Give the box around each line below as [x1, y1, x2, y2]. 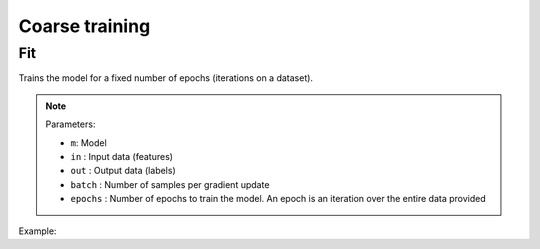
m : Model [70, 136, 107, 149]
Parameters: [45, 118, 96, 130]
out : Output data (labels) [70, 165, 176, 177]
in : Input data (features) [70, 150, 174, 162]
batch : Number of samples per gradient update [70, 178, 270, 190]
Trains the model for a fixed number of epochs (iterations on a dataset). [18, 72, 314, 84]
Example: [18, 225, 57, 237]
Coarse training [18, 15, 151, 37]
